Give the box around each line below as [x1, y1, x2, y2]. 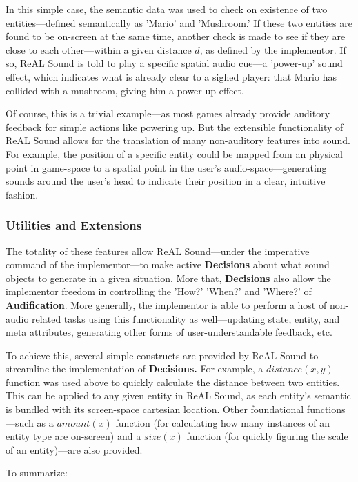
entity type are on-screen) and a [6, 429, 141, 443]
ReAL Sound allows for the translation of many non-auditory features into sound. [6, 133, 350, 148]
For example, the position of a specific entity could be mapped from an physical [6, 146, 343, 161]
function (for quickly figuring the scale [186, 429, 348, 443]
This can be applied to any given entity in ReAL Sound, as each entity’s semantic [6, 388, 351, 403]
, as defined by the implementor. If [199, 42, 346, 57]
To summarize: [6, 465, 68, 480]
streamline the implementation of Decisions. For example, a [6, 361, 263, 376]
